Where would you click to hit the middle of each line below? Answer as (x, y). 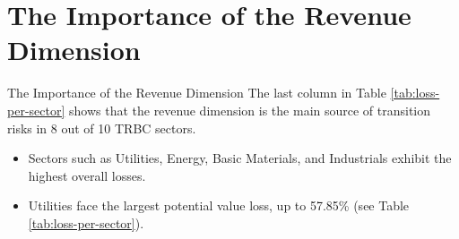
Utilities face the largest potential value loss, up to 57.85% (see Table (219, 205)
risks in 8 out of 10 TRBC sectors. (102, 128)
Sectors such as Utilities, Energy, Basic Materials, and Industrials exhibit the (240, 158)
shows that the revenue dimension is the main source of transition (250, 110)
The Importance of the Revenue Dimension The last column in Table (197, 93)
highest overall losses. (87, 175)
